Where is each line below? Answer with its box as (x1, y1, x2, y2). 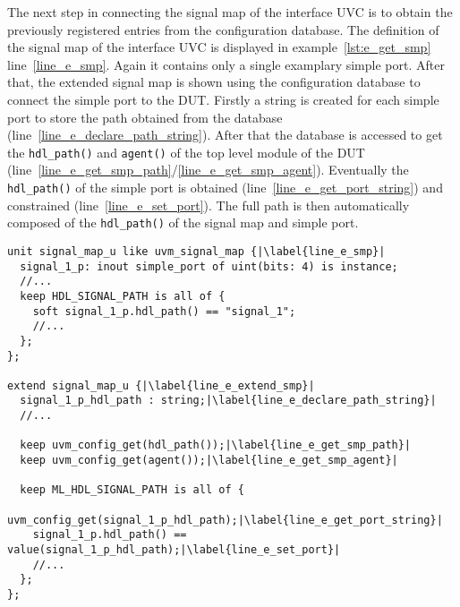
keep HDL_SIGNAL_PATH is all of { (20, 289, 226, 303)
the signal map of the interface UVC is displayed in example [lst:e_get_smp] (7, 38, 431, 56)
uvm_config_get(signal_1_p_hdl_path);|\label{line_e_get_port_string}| (7, 513, 443, 526)
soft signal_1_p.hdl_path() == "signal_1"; (32, 304, 296, 318)
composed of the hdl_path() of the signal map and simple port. (7, 213, 359, 232)
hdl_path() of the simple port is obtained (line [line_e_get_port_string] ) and (7, 178, 443, 196)
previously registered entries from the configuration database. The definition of (7, 20, 439, 38)
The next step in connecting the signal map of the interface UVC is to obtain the (7, 3, 453, 21)
